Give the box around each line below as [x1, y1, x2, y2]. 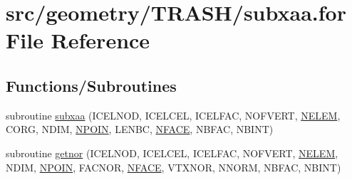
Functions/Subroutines [6, 74, 177, 96]
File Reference [6, 26, 150, 55]
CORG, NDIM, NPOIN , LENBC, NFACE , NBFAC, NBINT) [6, 122, 274, 137]
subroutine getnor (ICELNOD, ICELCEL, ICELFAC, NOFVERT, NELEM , [6, 145, 338, 160]
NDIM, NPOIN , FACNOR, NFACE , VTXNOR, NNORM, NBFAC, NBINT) [6, 159, 341, 174]
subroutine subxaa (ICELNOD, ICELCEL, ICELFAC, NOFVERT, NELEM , [6, 107, 341, 122]
